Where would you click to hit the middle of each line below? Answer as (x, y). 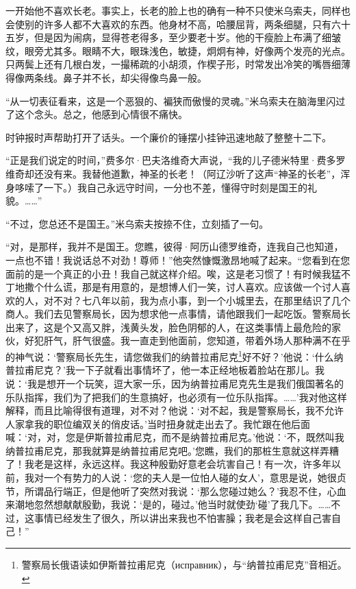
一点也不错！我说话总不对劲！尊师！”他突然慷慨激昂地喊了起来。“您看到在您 (178, 260)
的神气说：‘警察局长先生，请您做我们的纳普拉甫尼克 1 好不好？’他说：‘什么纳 (175, 356)
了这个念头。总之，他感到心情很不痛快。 (97, 114)
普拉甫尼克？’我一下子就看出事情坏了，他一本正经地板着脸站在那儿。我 (165, 370)
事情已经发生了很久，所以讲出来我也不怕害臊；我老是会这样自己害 (182, 517)
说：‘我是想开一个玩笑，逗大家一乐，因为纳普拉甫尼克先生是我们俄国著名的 (175, 383)
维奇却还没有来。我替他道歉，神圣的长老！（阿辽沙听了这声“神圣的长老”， (173, 173)
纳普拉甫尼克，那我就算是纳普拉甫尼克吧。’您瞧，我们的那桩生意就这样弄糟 (172, 450)
